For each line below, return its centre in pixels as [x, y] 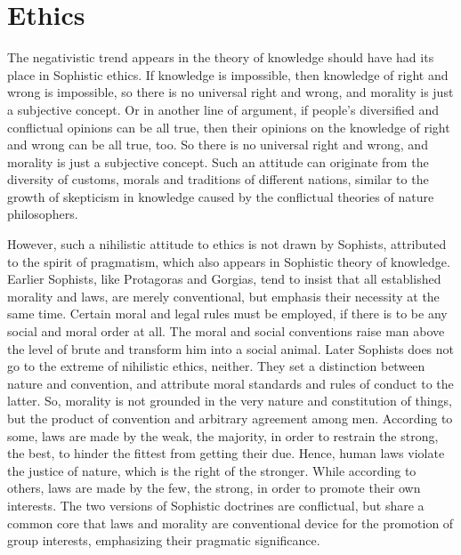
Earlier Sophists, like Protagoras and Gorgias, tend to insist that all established [224, 279]
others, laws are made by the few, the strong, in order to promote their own [214, 488]
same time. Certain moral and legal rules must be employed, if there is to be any [227, 314]
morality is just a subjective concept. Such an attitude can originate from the [218, 161]
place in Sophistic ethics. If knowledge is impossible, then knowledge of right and [228, 74]
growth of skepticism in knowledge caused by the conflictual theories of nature [221, 196]
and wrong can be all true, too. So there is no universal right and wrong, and [218, 145]
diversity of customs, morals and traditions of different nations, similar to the [218, 179]
